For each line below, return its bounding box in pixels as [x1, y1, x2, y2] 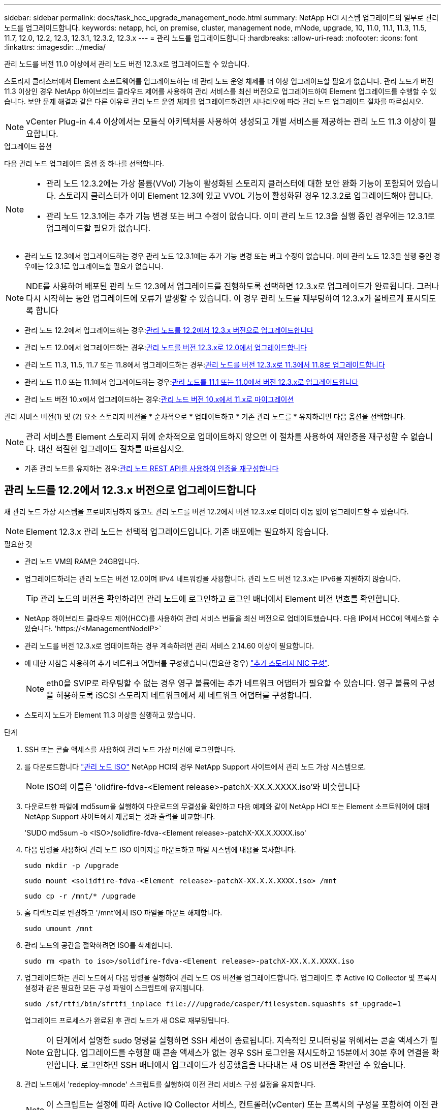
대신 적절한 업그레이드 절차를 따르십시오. [38, 444, 184, 454]
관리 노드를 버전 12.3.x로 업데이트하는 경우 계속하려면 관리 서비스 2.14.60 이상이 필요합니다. [24, 641, 314, 650]
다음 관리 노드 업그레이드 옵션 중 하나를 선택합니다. [4, 159, 164, 168]
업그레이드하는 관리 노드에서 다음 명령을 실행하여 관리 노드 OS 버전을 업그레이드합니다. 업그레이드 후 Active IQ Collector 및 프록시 [24, 973, 437, 982]
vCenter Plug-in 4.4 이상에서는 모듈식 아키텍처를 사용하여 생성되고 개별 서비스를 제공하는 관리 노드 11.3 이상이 [26, 116, 427, 127]
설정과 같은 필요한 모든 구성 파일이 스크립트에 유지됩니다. [24, 983, 204, 992]
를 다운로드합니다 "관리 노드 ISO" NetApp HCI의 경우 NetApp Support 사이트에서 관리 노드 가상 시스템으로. [24, 762, 366, 771]
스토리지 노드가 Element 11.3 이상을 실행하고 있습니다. [24, 710, 196, 719]
